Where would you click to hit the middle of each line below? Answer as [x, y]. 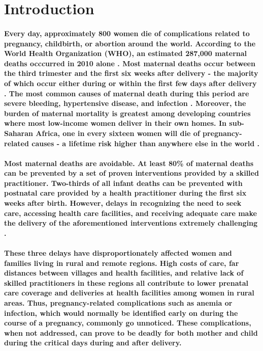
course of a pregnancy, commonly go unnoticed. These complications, [128, 323]
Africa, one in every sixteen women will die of [118, 133]
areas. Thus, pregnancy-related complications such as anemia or [118, 303]
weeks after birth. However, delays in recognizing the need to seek [123, 203]
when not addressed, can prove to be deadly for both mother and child [131, 332]
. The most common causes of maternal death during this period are [127, 93]
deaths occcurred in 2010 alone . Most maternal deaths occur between [130, 63]
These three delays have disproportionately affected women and [118, 253]
